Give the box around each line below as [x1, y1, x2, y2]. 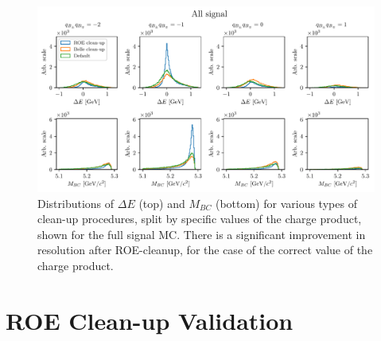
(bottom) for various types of [215, 194, 357, 211]
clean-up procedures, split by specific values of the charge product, [37, 210, 362, 227]
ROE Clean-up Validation [6, 304, 294, 336]
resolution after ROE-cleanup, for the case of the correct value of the [37, 241, 373, 258]
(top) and [138, 194, 185, 211]
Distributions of [37, 194, 115, 211]
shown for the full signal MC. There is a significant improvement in [37, 225, 366, 242]
